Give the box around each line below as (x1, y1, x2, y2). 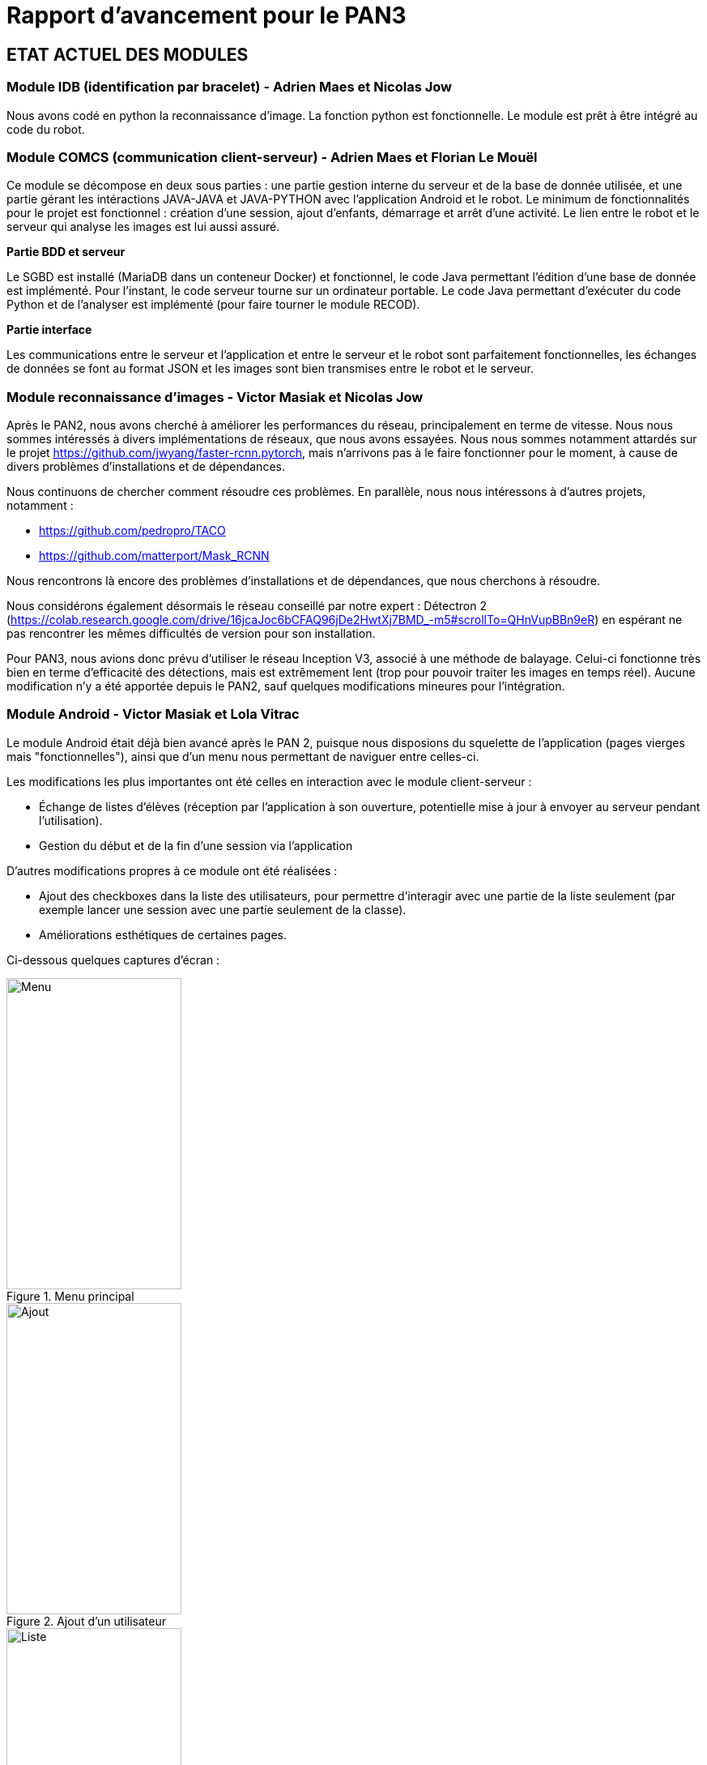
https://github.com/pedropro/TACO (39, 524, 226, 538)
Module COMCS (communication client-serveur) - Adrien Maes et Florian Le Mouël (6, 148, 538, 165)
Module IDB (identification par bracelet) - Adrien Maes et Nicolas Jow (6, 79, 452, 96)
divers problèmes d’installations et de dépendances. (6, 459, 285, 474)
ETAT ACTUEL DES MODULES (6, 44, 249, 65)
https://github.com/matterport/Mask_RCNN (39, 549, 270, 563)
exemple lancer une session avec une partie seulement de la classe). (39, 902, 407, 917)
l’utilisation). (39, 813, 103, 827)
